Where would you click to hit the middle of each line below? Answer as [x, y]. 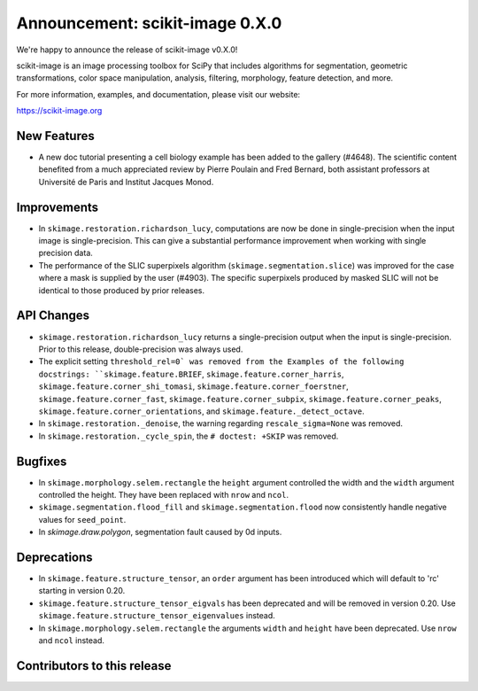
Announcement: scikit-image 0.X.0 [149, 23]
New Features [55, 136]
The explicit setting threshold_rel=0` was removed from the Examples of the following [221, 361]
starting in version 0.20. [82, 591]
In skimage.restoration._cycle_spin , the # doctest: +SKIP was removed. [189, 436]
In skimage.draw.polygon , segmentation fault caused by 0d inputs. [160, 532]
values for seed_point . [82, 519]
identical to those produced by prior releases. [122, 290]
